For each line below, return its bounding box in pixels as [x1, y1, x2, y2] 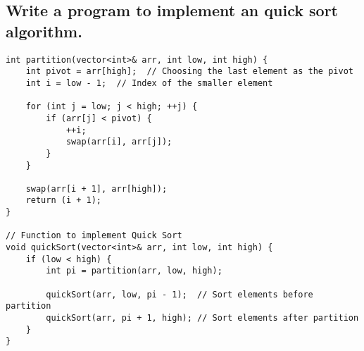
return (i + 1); [25, 195, 102, 206]
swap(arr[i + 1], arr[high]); [25, 183, 168, 194]
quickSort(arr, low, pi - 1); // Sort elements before [46, 289, 313, 300]
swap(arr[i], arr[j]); [65, 137, 172, 147]
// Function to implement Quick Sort [6, 230, 182, 241]
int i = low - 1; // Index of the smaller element [25, 78, 273, 88]
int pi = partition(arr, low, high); [46, 266, 222, 276]
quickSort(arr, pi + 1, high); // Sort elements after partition [46, 313, 359, 324]
